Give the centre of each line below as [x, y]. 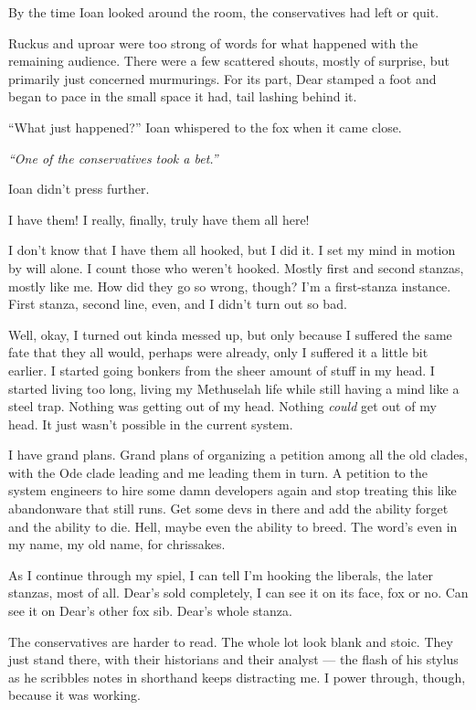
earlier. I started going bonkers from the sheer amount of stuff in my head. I [222, 370]
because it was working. [74, 695]
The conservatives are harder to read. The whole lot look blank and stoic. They [231, 641]
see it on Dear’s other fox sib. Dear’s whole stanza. [150, 611]
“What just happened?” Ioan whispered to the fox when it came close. [205, 127]
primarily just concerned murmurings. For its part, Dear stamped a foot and [222, 78]
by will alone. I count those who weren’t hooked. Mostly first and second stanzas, [236, 267]
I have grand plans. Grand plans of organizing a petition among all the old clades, [238, 455]
